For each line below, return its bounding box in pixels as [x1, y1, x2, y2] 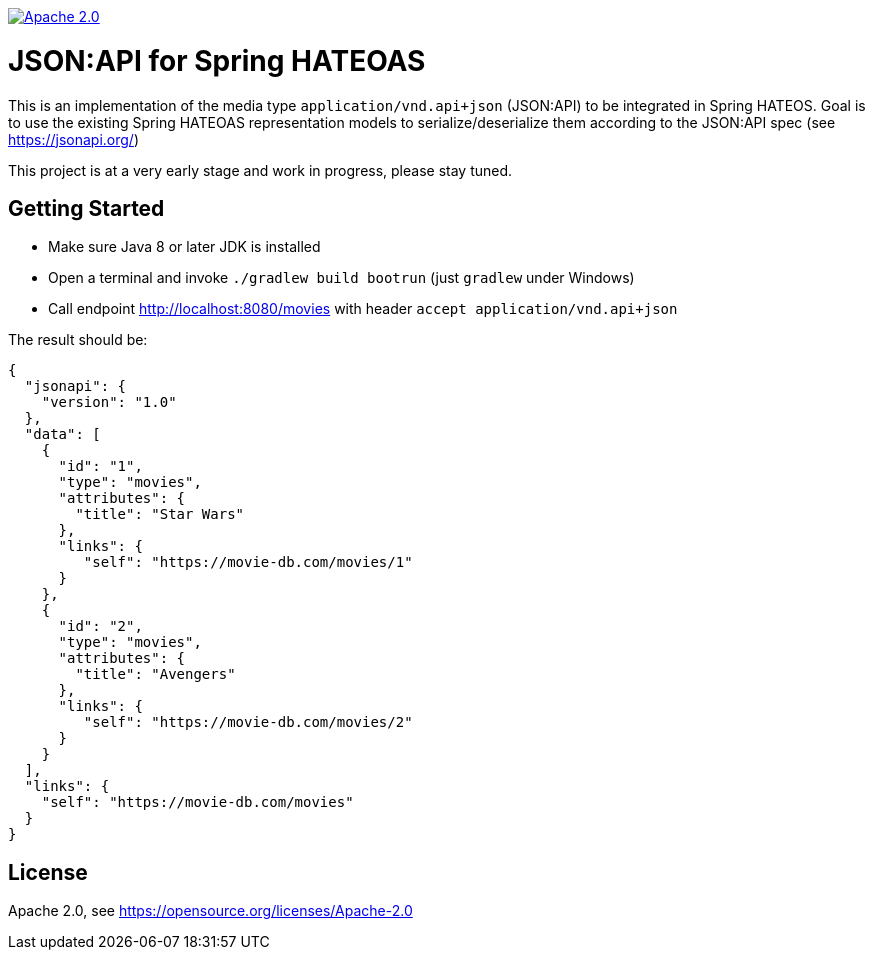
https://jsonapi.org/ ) [8, 130, 139, 148]
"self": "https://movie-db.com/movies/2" [83, 714, 413, 731]
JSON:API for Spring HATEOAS [8, 43, 426, 78]
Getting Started [8, 195, 165, 221]
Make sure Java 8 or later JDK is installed [48, 238, 321, 256]
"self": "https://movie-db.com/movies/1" [83, 554, 413, 571]
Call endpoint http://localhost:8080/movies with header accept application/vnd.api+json [48, 300, 678, 318]
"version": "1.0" [41, 394, 177, 411]
